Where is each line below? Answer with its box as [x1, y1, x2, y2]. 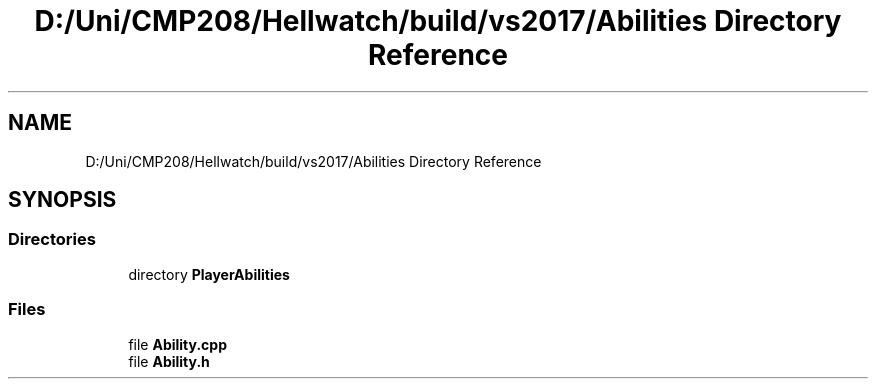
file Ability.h [128, 352, 210, 370]
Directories [8, 229, 96, 250]
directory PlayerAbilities [128, 265, 290, 283]
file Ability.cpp [128, 335, 227, 353]
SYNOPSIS [8, 187, 117, 213]
